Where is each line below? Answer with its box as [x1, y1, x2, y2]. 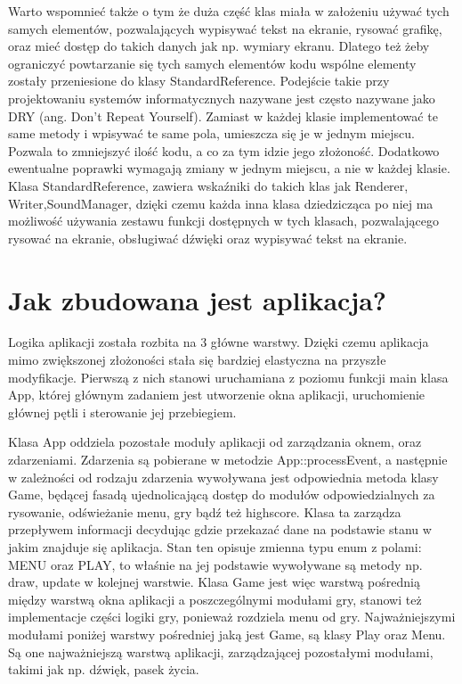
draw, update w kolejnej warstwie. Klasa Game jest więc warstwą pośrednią [8, 573, 420, 591]
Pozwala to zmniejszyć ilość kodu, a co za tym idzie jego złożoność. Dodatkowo [8, 141, 440, 160]
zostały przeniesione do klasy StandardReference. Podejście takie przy [8, 71, 390, 90]
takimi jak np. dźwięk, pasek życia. [8, 660, 199, 679]
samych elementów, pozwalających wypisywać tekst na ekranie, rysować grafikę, [8, 19, 442, 37]
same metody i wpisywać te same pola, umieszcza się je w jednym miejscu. [8, 124, 415, 143]
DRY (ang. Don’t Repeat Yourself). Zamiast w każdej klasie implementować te [8, 106, 438, 125]
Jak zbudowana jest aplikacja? [8, 281, 387, 317]
